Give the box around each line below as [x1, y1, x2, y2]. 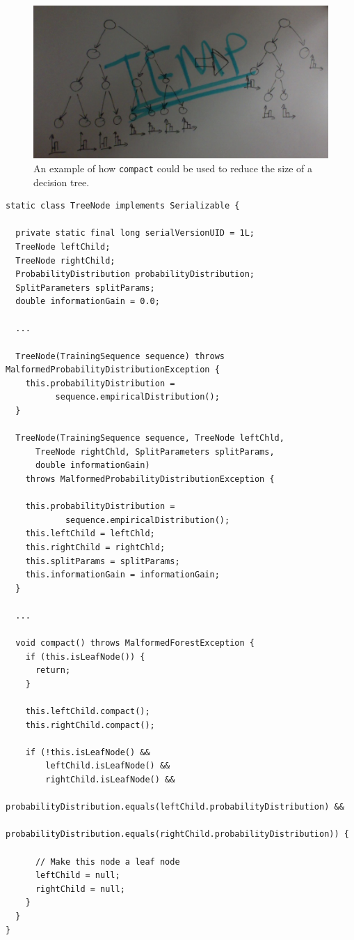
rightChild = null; [35, 884, 125, 894]
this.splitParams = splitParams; [25, 556, 180, 566]
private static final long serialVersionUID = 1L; [15, 228, 255, 238]
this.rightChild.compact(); [25, 720, 155, 730]
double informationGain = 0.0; [15, 296, 160, 307]
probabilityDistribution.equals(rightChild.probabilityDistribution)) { [6, 829, 349, 840]
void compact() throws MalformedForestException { [15, 638, 255, 649]
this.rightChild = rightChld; [25, 542, 166, 552]
